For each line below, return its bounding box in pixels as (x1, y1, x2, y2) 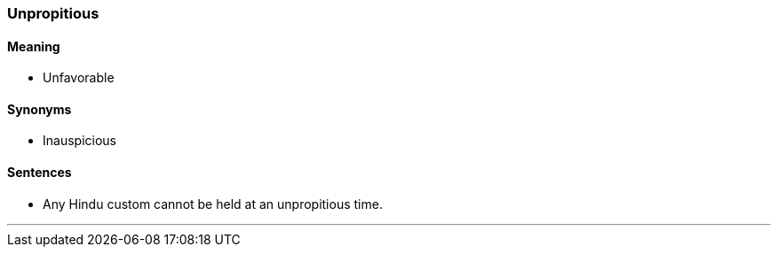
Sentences (7, 165, 72, 181)
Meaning (7, 38, 60, 54)
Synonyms (7, 101, 72, 117)
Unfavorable (43, 70, 115, 86)
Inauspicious (43, 133, 116, 149)
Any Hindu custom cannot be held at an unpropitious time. (43, 196, 383, 212)
